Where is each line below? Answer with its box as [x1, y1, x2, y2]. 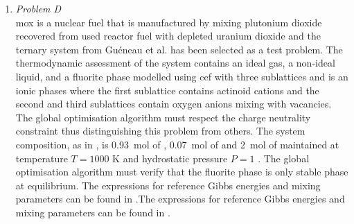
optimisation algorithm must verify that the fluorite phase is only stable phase [15, 164, 348, 179]
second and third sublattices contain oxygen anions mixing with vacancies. [15, 96, 332, 111]
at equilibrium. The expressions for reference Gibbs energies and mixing [15, 178, 321, 192]
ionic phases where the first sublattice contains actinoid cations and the [15, 83, 319, 97]
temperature [15, 150, 68, 165]
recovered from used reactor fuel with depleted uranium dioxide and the [15, 28, 321, 43]
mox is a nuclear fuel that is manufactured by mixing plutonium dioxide [15, 15, 322, 29]
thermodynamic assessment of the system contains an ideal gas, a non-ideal [15, 55, 335, 70]
